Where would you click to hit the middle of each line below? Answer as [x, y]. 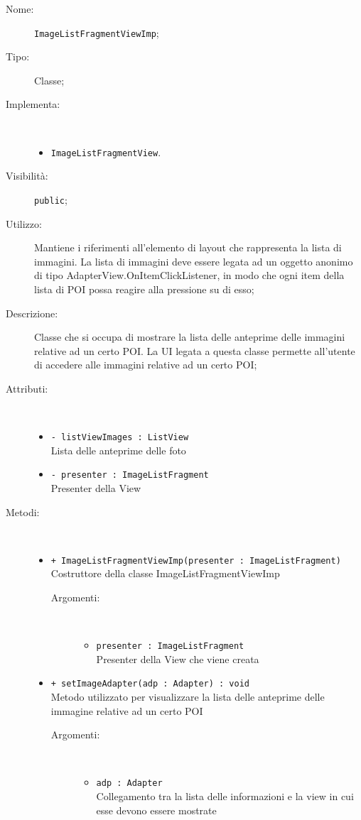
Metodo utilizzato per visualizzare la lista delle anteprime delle [188, 697]
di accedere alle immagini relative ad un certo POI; [146, 365]
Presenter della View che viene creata [178, 658]
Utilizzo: [24, 223]
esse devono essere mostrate [156, 810]
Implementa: [33, 104]
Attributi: [27, 388]
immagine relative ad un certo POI [127, 710]
